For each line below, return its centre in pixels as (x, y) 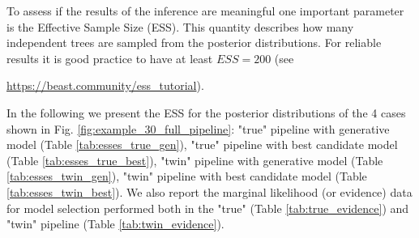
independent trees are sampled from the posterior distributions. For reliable (194, 42)
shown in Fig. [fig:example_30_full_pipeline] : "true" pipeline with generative (198, 128)
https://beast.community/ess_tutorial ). (105, 85)
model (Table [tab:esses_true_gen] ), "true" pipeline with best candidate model (202, 144)
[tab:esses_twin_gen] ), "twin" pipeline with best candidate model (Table (187, 176)
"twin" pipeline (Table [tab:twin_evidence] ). (115, 224)
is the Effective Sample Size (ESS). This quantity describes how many (180, 26)
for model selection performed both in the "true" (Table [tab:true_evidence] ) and (208, 208)
